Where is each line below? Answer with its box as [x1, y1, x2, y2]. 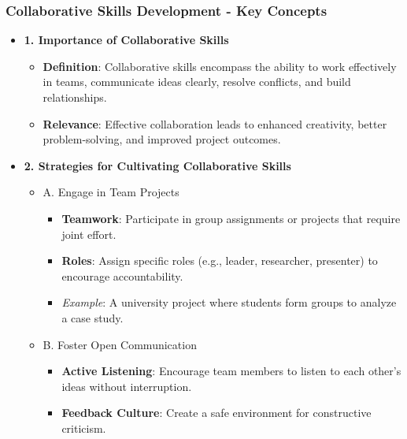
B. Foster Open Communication [43, 336, 197, 352]
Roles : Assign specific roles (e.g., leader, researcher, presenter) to [61, 252, 378, 269]
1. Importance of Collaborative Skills [24, 32, 229, 48]
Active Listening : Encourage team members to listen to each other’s [61, 363, 401, 379]
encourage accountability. [61, 267, 183, 284]
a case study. [61, 309, 124, 326]
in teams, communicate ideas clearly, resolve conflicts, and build [43, 73, 351, 90]
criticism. [61, 419, 106, 436]
